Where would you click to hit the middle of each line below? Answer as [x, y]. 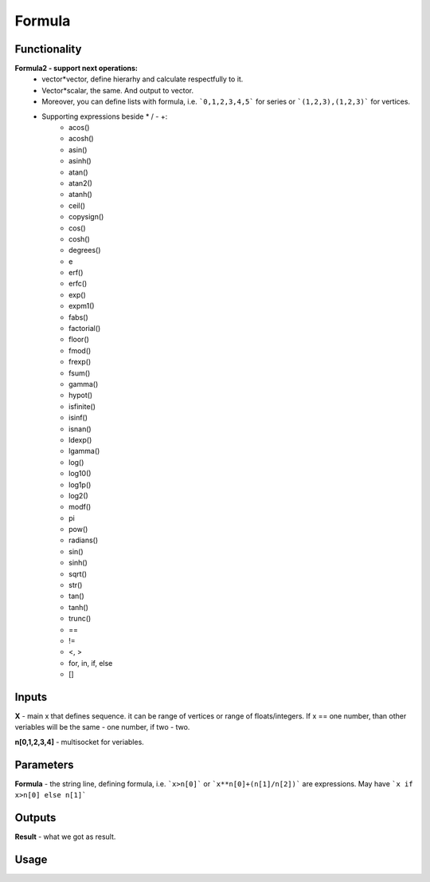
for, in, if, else [91, 663]
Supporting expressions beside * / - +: [105, 116]
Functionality [48, 49]
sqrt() [78, 573]
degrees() [85, 250]
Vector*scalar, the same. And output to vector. [118, 90]
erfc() [78, 284]
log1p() [80, 484]
